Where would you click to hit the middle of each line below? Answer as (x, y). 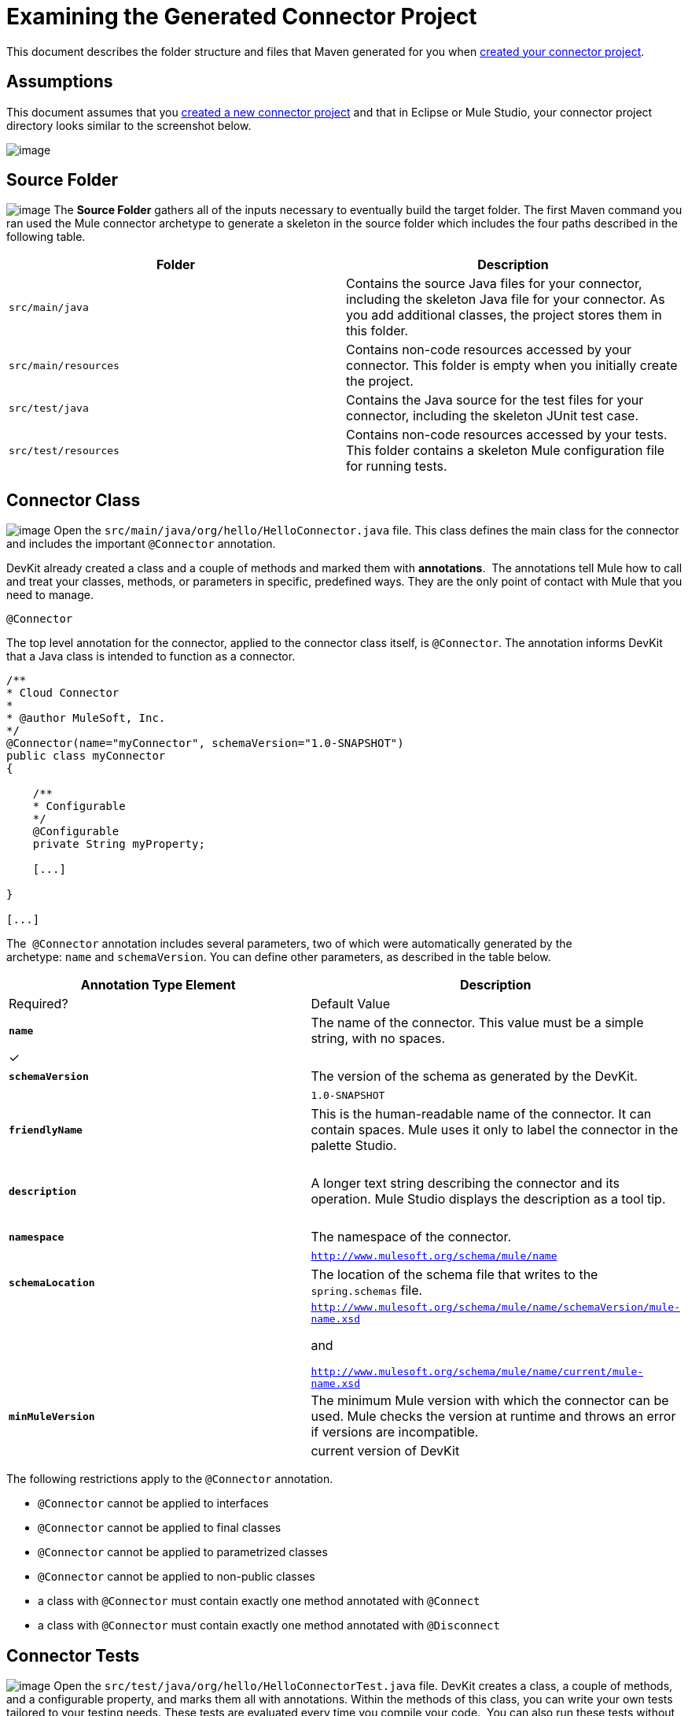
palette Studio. (354, 1146)
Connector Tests (73, 1655)
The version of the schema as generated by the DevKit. (474, 1076)
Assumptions (60, 82)
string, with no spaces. (378, 1039)
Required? (39, 1004)
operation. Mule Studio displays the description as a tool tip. (488, 1199)
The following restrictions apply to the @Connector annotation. (170, 1479)
